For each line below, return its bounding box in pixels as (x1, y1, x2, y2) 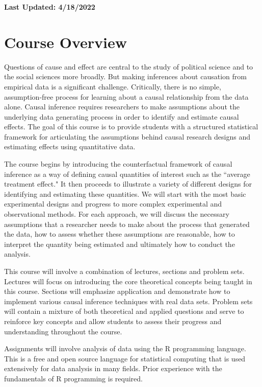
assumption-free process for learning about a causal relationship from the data (4, 91, 249, 102)
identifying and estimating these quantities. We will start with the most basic (4, 188, 246, 199)
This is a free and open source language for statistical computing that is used (4, 353, 246, 363)
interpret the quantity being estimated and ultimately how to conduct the (4, 238, 235, 249)
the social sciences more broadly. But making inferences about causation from (4, 71, 247, 82)
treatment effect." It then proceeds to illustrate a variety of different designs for (4, 178, 252, 189)
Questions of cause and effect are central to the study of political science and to (4, 61, 253, 72)
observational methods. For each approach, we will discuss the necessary (4, 209, 229, 219)
